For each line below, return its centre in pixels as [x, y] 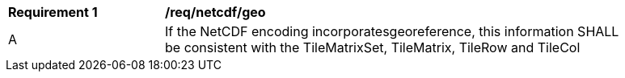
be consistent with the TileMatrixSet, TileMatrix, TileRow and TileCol [373, 47]
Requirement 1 [53, 12]
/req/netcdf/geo [215, 12]
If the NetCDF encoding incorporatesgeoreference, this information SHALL [392, 31]
